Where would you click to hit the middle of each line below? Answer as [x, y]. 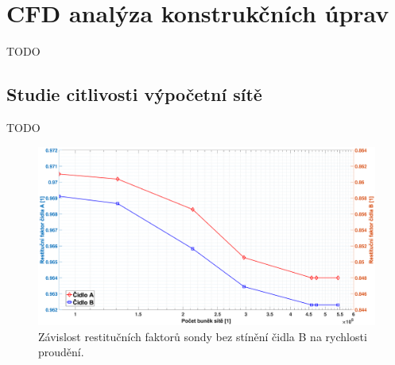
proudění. [61, 352]
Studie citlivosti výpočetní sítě [134, 94]
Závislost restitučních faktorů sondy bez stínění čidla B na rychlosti [203, 336]
